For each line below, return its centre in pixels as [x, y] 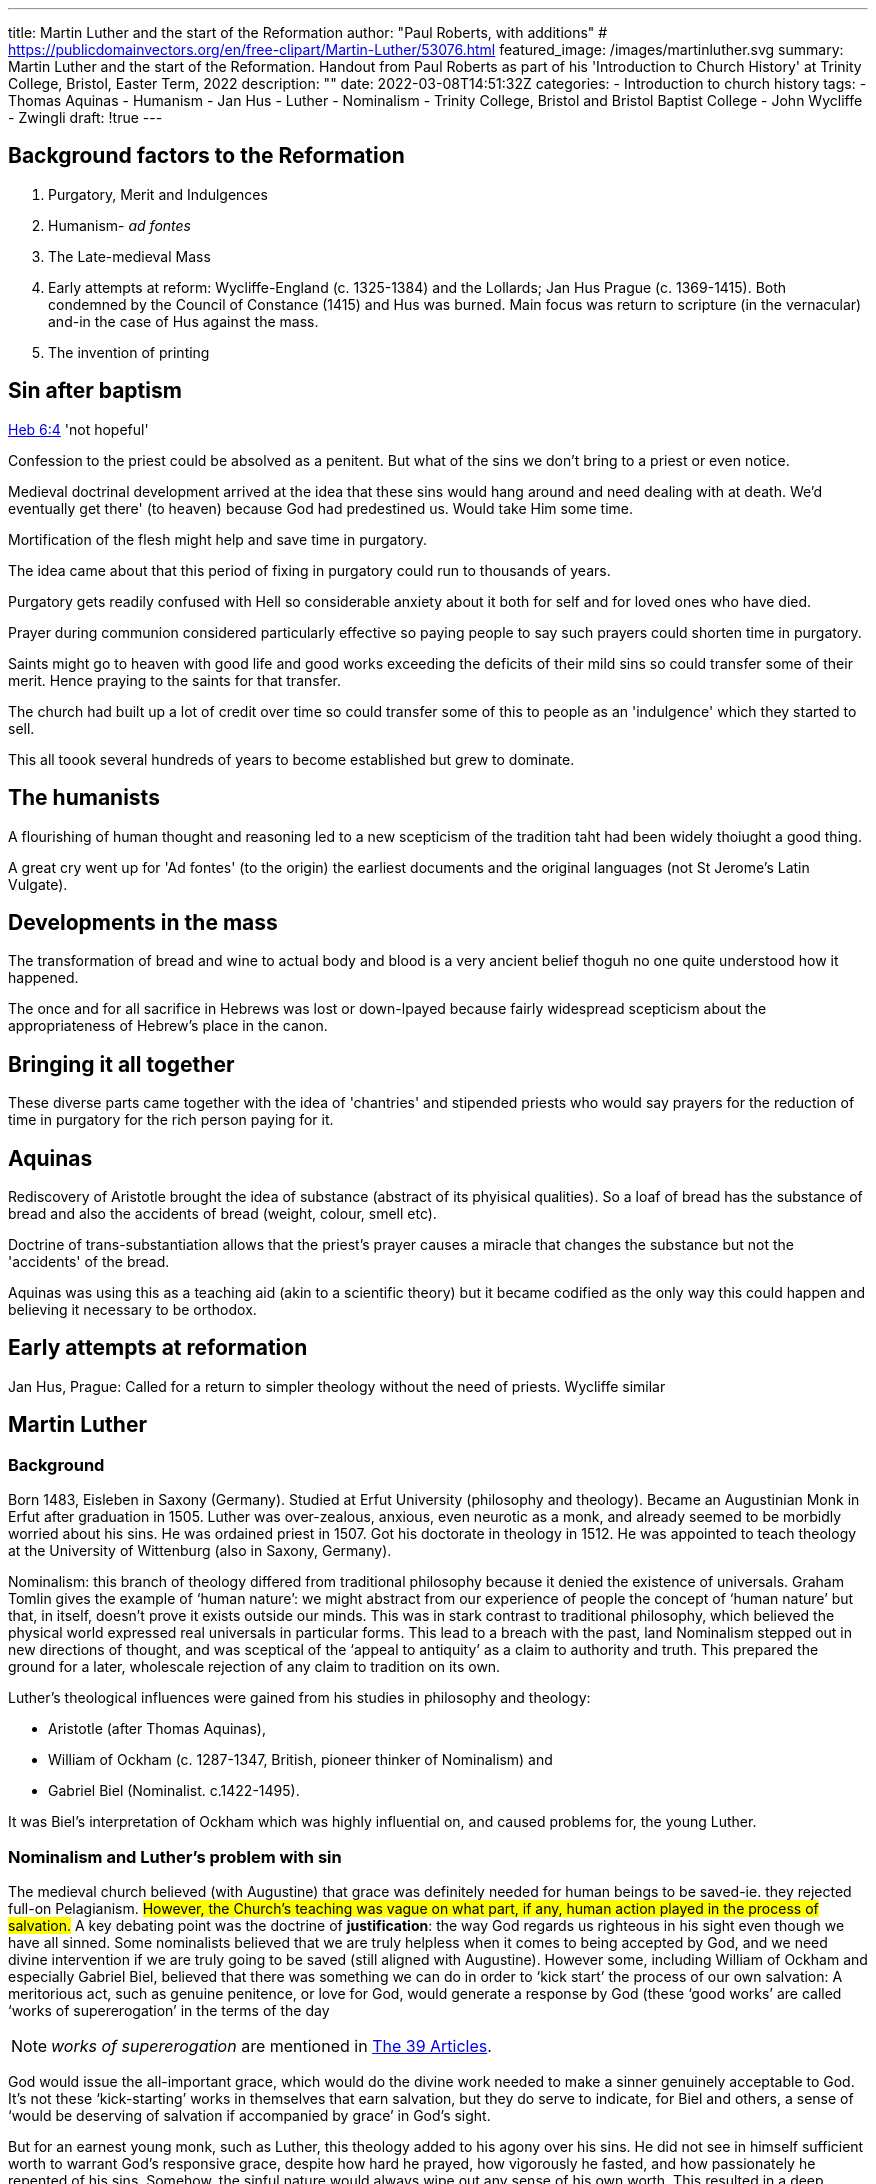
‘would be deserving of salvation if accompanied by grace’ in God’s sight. [249, 2115]
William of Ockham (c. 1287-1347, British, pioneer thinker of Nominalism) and [300, 1760]
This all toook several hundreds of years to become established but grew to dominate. [291, 759]
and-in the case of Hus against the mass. [183, 321]
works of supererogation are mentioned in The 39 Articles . [271, 2045]
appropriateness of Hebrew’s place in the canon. [168, 1026]
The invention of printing [129, 352]
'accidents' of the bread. [89, 1262]
